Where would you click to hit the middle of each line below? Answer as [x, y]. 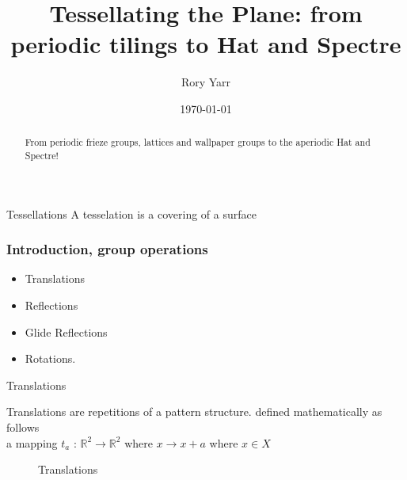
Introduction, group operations [107, 249]
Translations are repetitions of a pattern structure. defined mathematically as [194, 411]
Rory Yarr [206, 82]
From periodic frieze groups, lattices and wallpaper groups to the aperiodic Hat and [198, 142]
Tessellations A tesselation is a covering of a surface [131, 213]
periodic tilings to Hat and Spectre [206, 44]
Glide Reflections [66, 331]
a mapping [32, 442]
